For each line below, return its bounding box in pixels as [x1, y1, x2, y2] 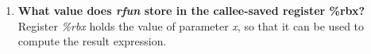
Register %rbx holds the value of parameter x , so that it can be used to [17, 17, 365, 34]
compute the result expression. [17, 33, 167, 49]
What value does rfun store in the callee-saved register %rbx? [17, 2, 365, 18]
